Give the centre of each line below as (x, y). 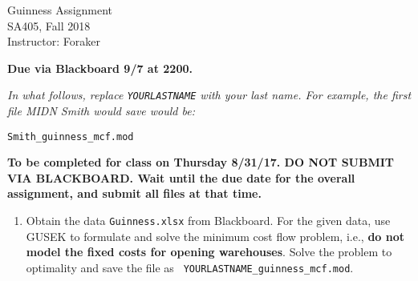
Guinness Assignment (60, 10)
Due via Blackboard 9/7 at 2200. (100, 68)
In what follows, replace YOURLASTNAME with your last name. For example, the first (209, 95)
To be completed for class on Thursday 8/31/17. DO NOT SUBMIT (201, 162)
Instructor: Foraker (54, 41)
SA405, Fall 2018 (49, 25)
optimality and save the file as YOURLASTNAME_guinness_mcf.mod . (190, 267)
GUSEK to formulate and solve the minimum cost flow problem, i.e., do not (215, 236)
